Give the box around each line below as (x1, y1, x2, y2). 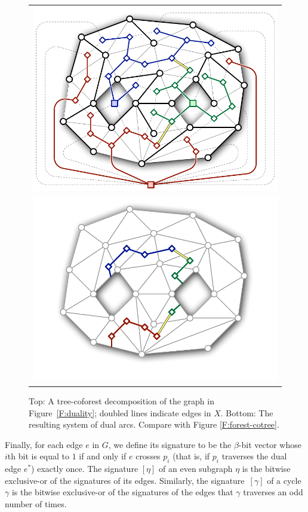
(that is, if (173, 450, 210, 462)
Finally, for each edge (5, 438, 83, 450)
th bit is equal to (7, 450, 69, 462)
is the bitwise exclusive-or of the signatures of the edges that (11, 486, 233, 498)
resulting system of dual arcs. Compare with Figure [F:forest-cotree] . (29, 418, 279, 431)
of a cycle (267, 474, 301, 486)
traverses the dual (221, 450, 287, 462)
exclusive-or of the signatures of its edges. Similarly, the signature (5, 474, 245, 486)
